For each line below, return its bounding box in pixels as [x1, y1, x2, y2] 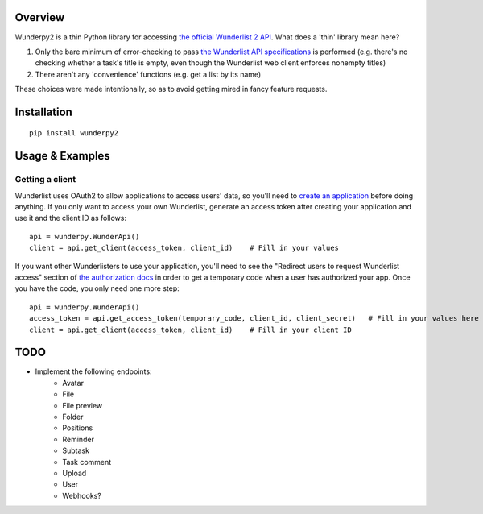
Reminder [62, 434, 94, 444]
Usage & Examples [14, 149, 110, 163]
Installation [14, 105, 72, 118]
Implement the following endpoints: [35, 367, 152, 376]
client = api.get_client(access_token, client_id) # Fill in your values [29, 243, 340, 253]
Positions [62, 423, 93, 433]
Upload [62, 468, 87, 478]
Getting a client [14, 174, 76, 185]
